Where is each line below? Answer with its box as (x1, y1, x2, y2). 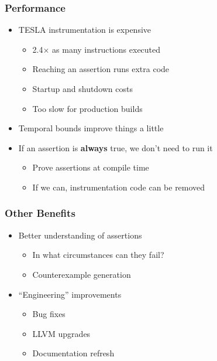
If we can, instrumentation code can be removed (32, 180, 205, 193)
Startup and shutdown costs (32, 83, 133, 94)
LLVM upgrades (32, 327, 91, 339)
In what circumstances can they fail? (32, 248, 164, 261)
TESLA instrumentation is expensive (18, 23, 151, 36)
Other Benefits (5, 206, 75, 220)
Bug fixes (32, 308, 66, 320)
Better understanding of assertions (18, 229, 142, 241)
